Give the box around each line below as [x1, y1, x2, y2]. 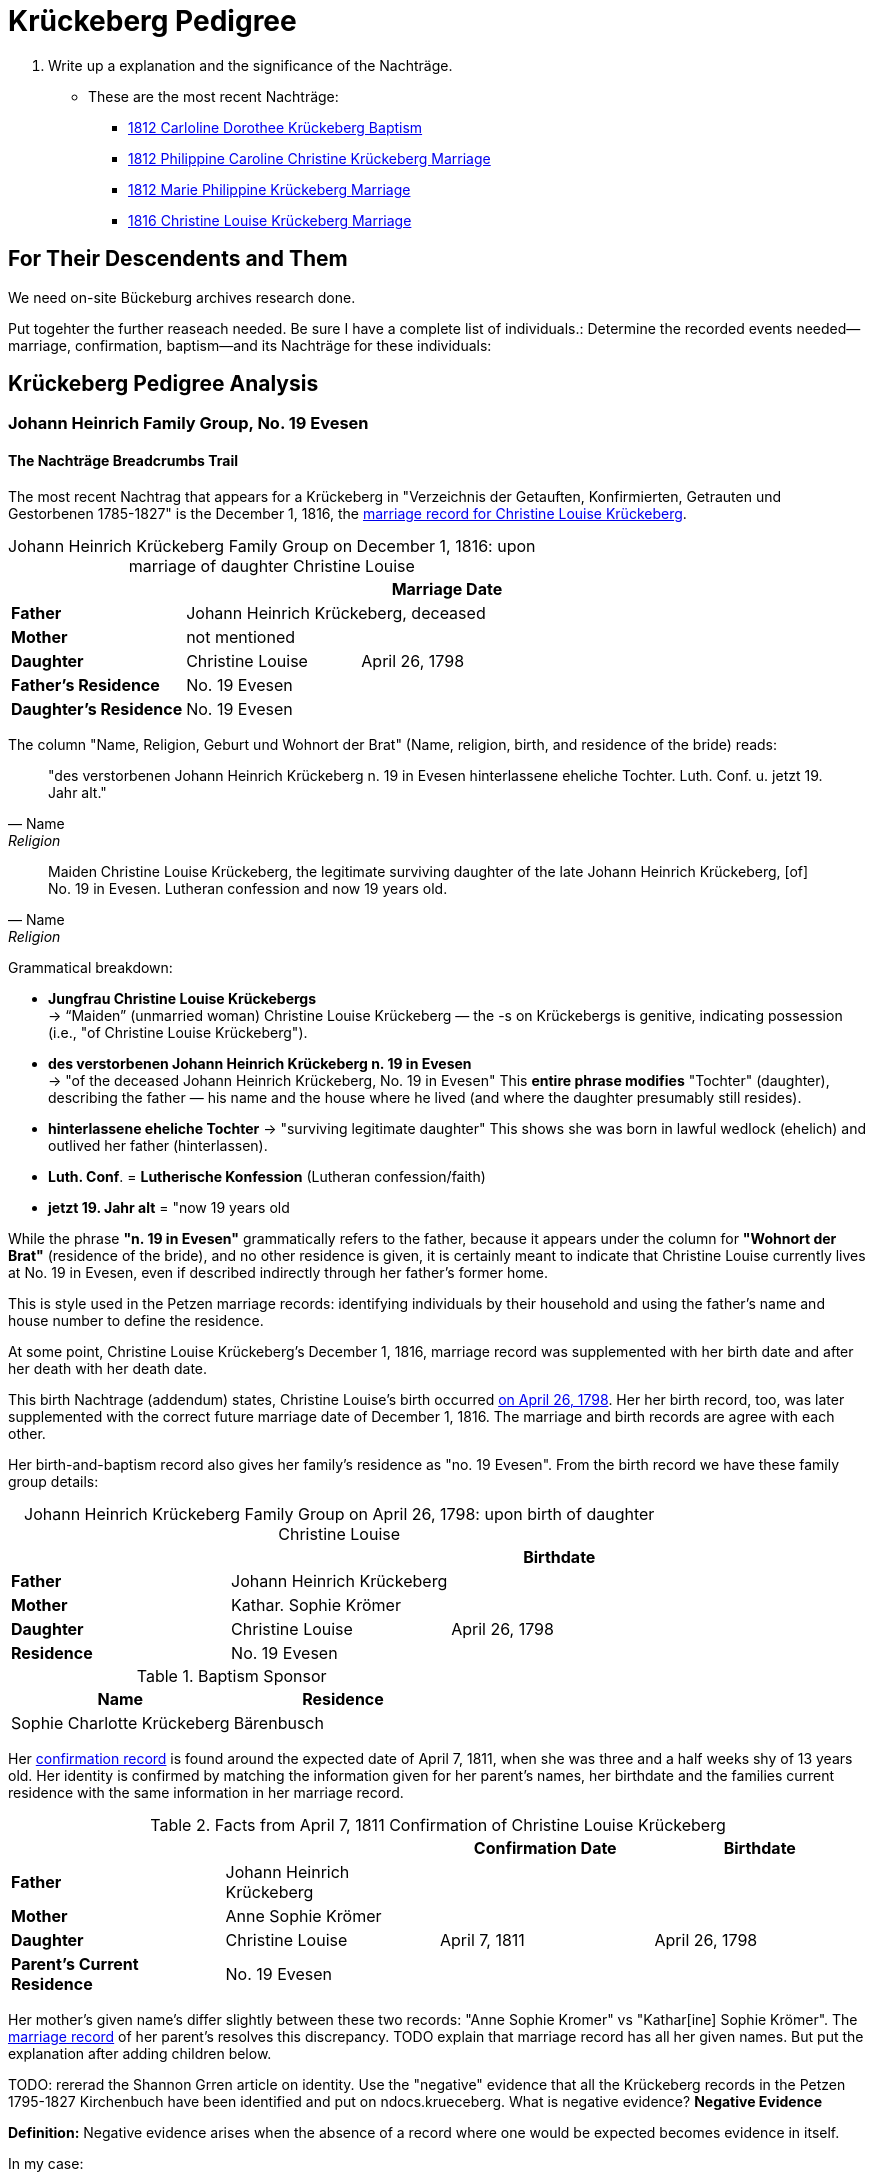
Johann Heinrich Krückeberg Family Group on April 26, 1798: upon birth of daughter [24, 1503, 655, 1524]
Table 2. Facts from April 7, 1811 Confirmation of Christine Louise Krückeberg [150, 1814, 726, 1835]
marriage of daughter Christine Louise [128, 555, 415, 576]
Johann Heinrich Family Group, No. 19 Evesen [8, 413, 369, 434]
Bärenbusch [233, 1712, 324, 1733]
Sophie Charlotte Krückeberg [11, 1712, 230, 1733]
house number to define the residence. [8, 1311, 264, 1329]
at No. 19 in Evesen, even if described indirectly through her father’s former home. [8, 1263, 549, 1281]
